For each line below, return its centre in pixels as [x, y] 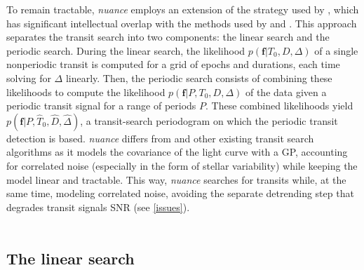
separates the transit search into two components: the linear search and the [168, 37]
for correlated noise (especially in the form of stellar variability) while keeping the [182, 165]
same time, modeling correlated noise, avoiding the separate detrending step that [180, 193]
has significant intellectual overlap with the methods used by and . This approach [182, 23]
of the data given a [286, 92]
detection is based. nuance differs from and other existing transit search [160, 138]
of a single [336, 50]
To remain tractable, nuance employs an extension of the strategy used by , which [183, 9]
